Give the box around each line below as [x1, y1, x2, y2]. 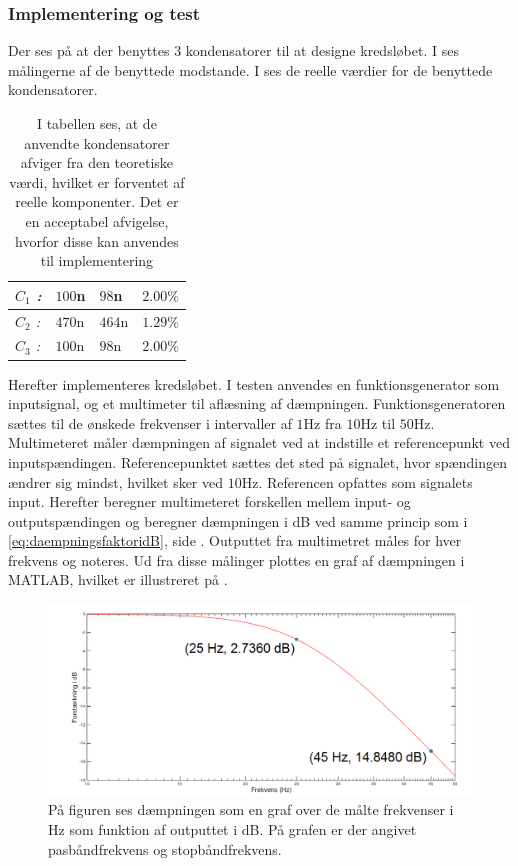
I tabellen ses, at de [36, 113, 157, 133]
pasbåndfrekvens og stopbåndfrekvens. [48, 838, 282, 859]
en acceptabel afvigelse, [25, 210, 169, 231]
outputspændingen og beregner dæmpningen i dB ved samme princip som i [8, 510, 468, 531]
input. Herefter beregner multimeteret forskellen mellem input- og [8, 491, 411, 512]
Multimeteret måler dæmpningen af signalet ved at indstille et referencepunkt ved [8, 432, 510, 453]
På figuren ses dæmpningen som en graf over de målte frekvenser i [48, 799, 454, 820]
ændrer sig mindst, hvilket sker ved [8, 471, 224, 492]
